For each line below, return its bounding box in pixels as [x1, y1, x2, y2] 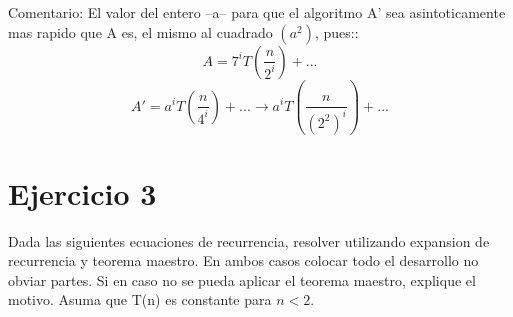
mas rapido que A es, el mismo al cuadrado [8, 21, 273, 42]
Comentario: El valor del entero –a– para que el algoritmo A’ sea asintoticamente [8, 2, 506, 22]
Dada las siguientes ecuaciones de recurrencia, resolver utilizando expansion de [8, 230, 490, 251]
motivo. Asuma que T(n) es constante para [8, 289, 272, 310]
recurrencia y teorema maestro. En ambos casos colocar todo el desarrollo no [8, 250, 479, 271]
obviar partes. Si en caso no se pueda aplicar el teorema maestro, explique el [8, 269, 476, 290]
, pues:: [314, 21, 359, 42]
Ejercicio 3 [8, 172, 157, 213]
